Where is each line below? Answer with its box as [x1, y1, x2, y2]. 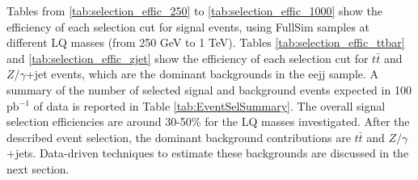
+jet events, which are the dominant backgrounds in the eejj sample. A [25, 65, 379, 82]
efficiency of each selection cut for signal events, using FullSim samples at [6, 18, 370, 35]
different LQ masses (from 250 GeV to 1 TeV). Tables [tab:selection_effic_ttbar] [6, 34, 405, 51]
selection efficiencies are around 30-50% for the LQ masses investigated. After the [6, 113, 410, 130]
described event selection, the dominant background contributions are [6, 128, 351, 145]
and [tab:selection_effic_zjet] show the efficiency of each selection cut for [6, 49, 369, 66]
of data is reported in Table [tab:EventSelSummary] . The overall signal [33, 97, 386, 114]
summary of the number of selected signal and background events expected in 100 [6, 81, 412, 98]
